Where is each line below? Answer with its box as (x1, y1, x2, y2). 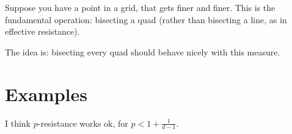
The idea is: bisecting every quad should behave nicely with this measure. (5, 45, 280, 58)
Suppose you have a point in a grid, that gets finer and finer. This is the (5, 1, 276, 13)
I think (5, 116, 31, 129)
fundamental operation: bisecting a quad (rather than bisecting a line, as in (5, 13, 287, 26)
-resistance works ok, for (37, 116, 128, 129)
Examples (5, 81, 87, 106)
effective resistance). (5, 25, 80, 38)
